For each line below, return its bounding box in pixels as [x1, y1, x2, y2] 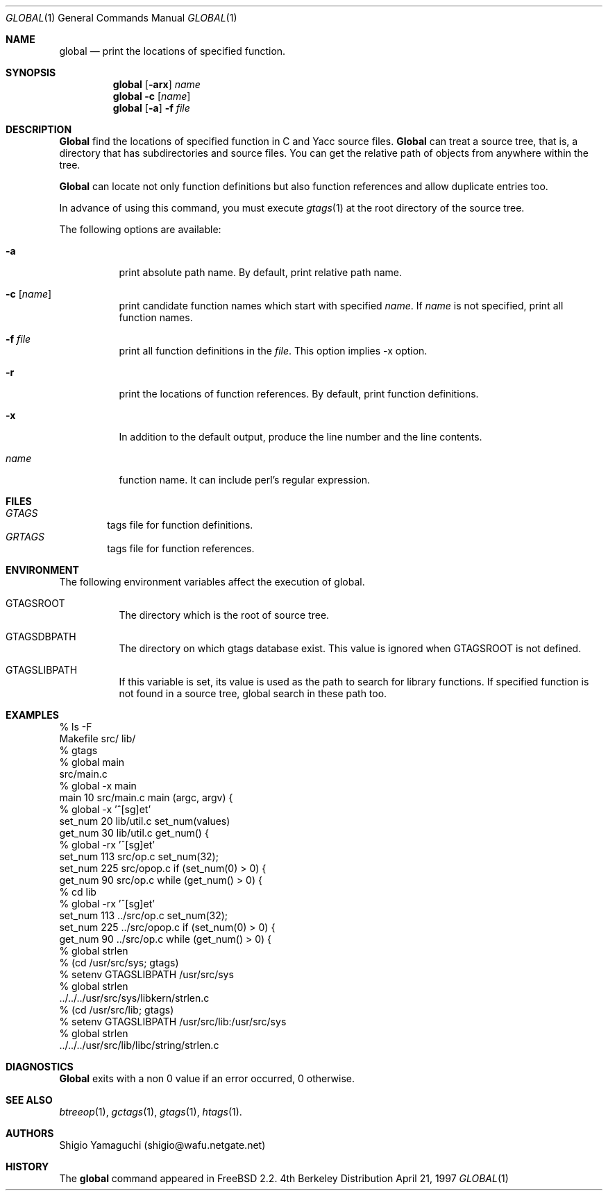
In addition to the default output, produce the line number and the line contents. [119, 431, 482, 443]
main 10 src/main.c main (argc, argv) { [59, 792, 233, 803]
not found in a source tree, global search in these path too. [119, 687, 387, 699]
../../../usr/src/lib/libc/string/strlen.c [59, 1039, 219, 1051]
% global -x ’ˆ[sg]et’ [59, 803, 151, 815]
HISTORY [6, 1161, 49, 1172]
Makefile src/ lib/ [59, 733, 136, 744]
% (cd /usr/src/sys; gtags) [59, 957, 179, 968]
